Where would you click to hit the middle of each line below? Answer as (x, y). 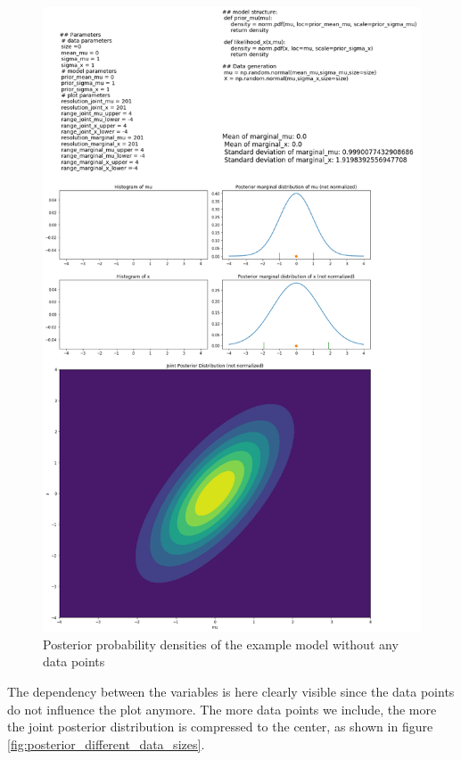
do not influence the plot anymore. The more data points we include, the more (222, 709)
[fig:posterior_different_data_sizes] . (106, 743)
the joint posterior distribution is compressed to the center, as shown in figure (220, 727)
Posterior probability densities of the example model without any (221, 644)
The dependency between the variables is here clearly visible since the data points (231, 692)
